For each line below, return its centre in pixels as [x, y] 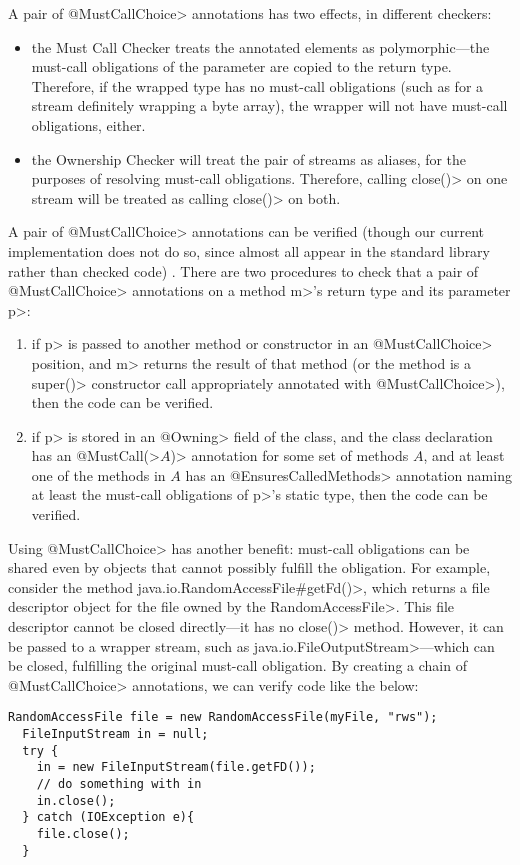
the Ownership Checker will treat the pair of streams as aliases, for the [249, 158]
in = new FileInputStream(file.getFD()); [176, 767]
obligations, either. [88, 124]
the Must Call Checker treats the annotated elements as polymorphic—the [260, 46]
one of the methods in [98, 474]
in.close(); [76, 800]
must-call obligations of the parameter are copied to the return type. [241, 66]
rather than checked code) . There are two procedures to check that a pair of [243, 270]
